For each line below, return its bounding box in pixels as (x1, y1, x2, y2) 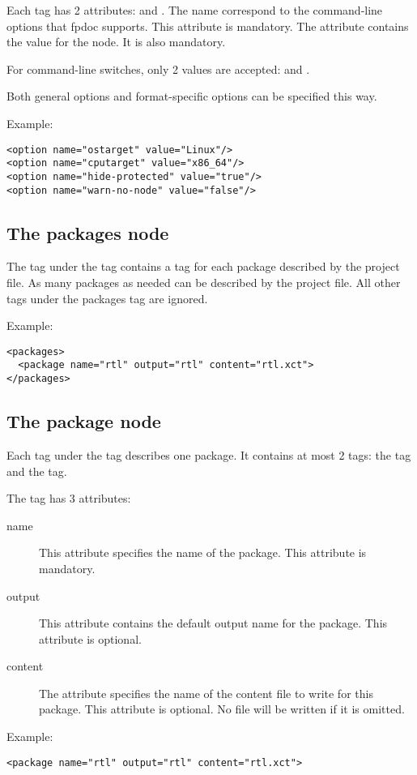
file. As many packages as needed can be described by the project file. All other (6, 273, 401, 290)
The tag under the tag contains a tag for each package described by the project (6, 258, 400, 275)
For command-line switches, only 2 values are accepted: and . (6, 60, 310, 77)
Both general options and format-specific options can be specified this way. (6, 88, 377, 105)
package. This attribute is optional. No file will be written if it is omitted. (39, 700, 405, 717)
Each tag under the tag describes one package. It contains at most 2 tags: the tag (6, 446, 411, 463)
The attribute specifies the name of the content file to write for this (39, 684, 373, 701)
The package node (6, 409, 161, 434)
